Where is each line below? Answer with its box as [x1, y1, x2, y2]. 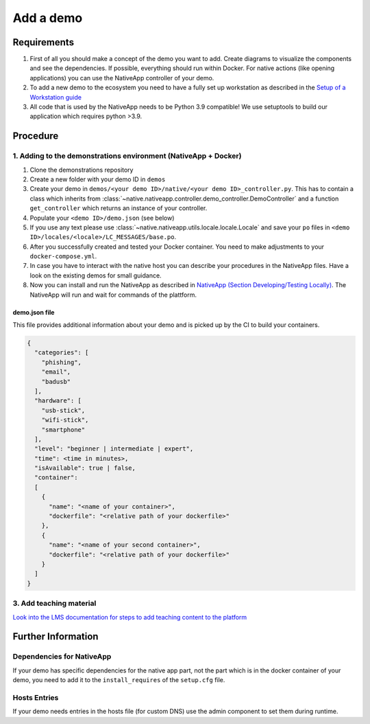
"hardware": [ [34, 397, 82, 405]
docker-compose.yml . [29, 252, 97, 260]
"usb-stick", [41, 406, 86, 414]
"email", [41, 368, 71, 376]
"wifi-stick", [41, 416, 89, 424]
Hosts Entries [12, 692, 59, 702]
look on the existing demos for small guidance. [29, 271, 162, 280]
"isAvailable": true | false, [34, 464, 136, 472]
